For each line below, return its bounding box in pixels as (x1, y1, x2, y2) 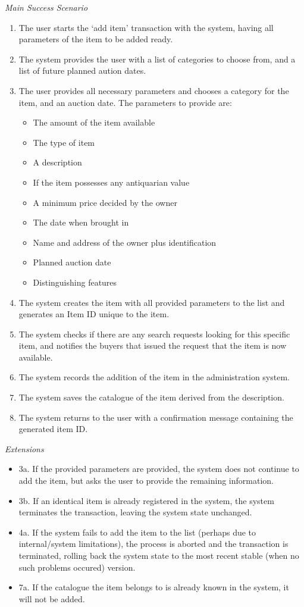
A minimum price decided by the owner (33, 196, 177, 208)
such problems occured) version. (18, 561, 136, 573)
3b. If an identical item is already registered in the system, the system (18, 494, 274, 506)
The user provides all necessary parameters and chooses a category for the (18, 84, 289, 96)
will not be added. (18, 592, 85, 605)
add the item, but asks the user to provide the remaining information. (18, 474, 274, 487)
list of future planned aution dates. (18, 64, 146, 77)
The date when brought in (33, 216, 129, 229)
